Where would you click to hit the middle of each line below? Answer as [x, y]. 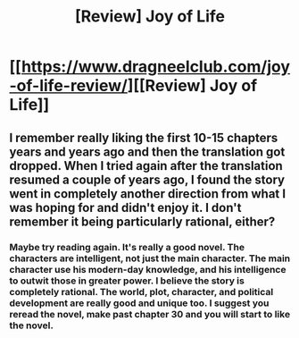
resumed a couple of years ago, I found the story [147, 179]
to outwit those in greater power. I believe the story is [127, 281]
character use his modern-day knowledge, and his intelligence [148, 269]
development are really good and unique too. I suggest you [139, 303]
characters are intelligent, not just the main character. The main [150, 258]
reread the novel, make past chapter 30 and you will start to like [150, 314]
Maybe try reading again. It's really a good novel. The [127, 247]
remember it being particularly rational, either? [142, 221]
